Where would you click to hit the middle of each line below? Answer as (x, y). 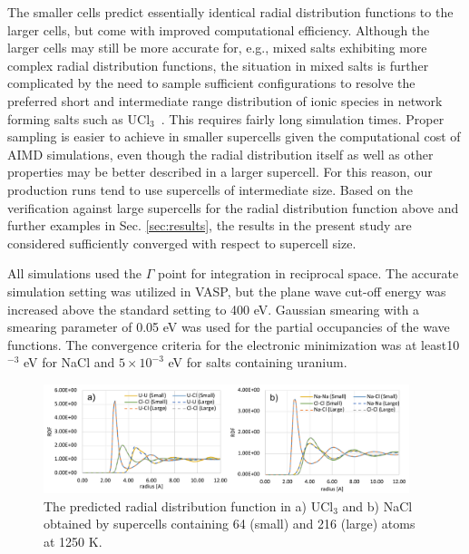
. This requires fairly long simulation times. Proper (303, 118)
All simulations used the (75, 273)
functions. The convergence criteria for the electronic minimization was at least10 (234, 344)
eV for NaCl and (69, 362)
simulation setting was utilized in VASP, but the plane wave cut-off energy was (227, 291)
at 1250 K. (73, 542)
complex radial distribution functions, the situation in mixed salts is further (218, 65)
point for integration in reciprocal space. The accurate (308, 273)
